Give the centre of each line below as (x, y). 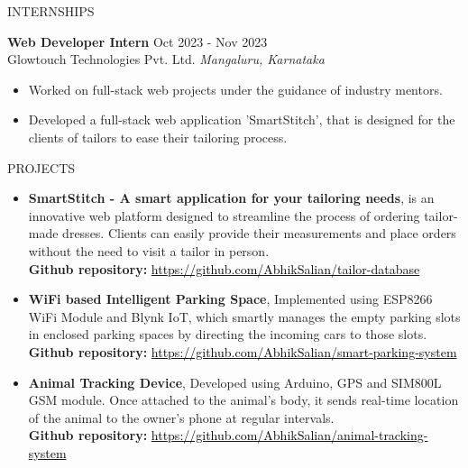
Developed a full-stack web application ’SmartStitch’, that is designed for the (242, 119)
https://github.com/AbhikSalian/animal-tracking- (289, 435)
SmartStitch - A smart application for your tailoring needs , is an (231, 198)
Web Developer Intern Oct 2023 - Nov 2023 (138, 41)
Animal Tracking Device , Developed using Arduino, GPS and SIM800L (235, 382)
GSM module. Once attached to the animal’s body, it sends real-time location (243, 400)
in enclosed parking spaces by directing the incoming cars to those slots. (228, 334)
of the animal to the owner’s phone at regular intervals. (181, 417)
